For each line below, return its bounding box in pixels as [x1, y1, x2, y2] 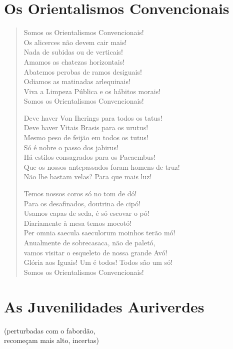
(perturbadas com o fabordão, [4, 325, 95, 335]
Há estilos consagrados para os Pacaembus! [23, 152, 155, 162]
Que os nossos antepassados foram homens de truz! [23, 161, 180, 172]
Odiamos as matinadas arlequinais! [23, 76, 130, 87]
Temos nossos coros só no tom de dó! [23, 188, 137, 199]
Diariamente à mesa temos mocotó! [23, 217, 132, 228]
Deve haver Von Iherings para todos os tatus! [23, 112, 162, 123]
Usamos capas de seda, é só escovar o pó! [23, 208, 149, 218]
